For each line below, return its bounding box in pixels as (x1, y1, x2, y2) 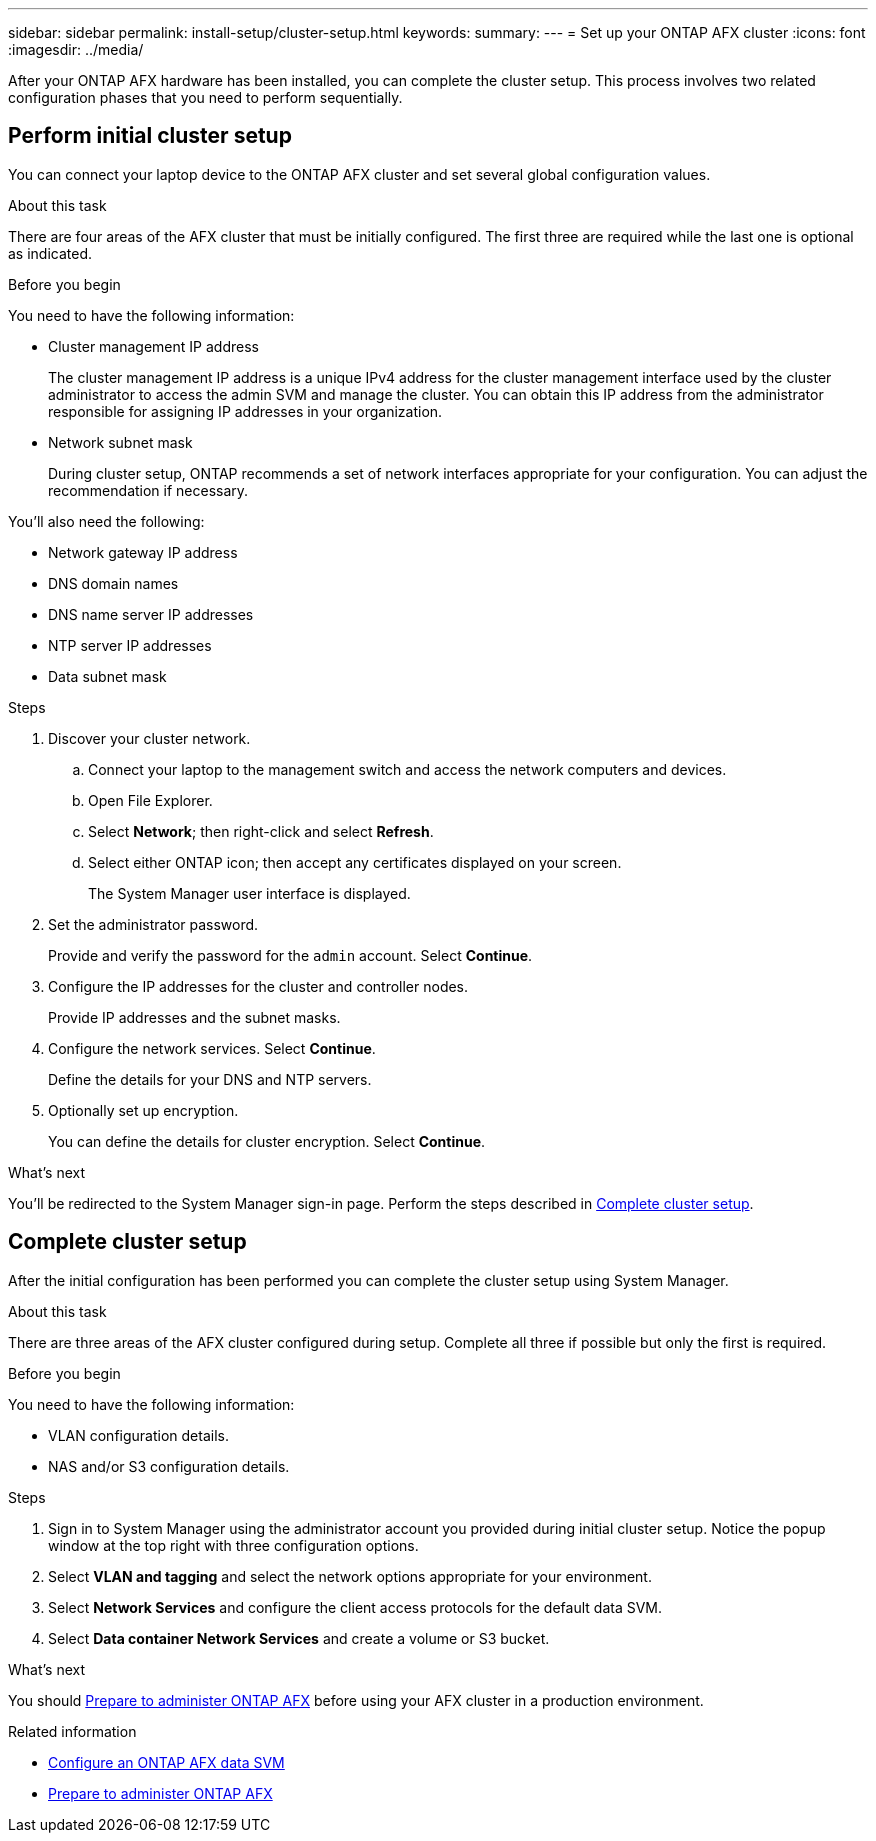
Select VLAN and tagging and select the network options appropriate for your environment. (48, 1567, 652, 1585)
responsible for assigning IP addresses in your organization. (48, 402, 443, 420)
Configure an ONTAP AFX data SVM (48, 1753, 285, 1771)
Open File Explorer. (88, 791, 213, 809)
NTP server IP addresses (48, 636, 212, 654)
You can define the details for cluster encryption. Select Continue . (48, 1132, 486, 1150)
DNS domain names (48, 574, 179, 592)
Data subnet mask (48, 667, 167, 685)
